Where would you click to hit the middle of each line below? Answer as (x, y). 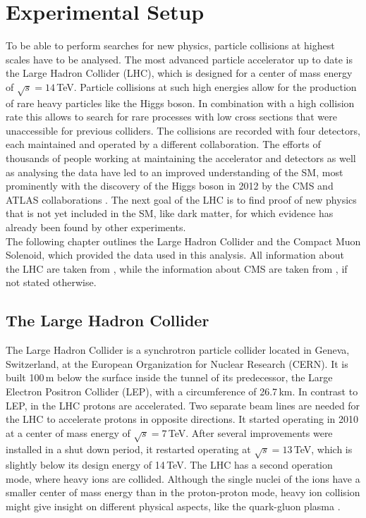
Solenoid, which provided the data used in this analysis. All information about (175, 255)
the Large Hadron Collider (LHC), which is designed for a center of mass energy (179, 73)
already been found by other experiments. (96, 227)
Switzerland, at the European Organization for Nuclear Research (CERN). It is (177, 363)
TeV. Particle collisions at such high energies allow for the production (207, 86)
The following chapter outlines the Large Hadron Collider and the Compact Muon (183, 241)
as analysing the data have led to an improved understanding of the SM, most (175, 172)
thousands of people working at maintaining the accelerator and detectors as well (181, 158)
